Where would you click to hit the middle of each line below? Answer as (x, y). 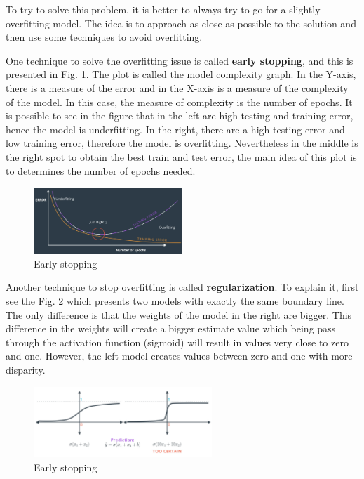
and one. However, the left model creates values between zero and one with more (179, 356)
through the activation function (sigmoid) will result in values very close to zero (177, 342)
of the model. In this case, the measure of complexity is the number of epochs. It (179, 101)
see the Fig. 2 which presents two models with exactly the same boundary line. (175, 300)
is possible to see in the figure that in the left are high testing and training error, (180, 116)
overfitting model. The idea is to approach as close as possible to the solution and (181, 23)
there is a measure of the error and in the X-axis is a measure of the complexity (177, 87)
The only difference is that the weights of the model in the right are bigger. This (179, 314)
